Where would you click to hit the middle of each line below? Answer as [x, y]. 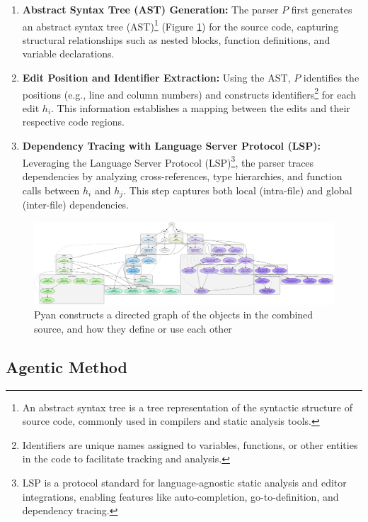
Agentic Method [67, 366]
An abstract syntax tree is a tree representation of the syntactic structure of [187, 407]
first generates [322, 9]
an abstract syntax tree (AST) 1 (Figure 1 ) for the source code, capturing [180, 25]
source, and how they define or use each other [133, 328]
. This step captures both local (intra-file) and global [238, 190]
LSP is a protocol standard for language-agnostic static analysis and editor [184, 483]
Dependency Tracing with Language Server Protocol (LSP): [172, 146]
